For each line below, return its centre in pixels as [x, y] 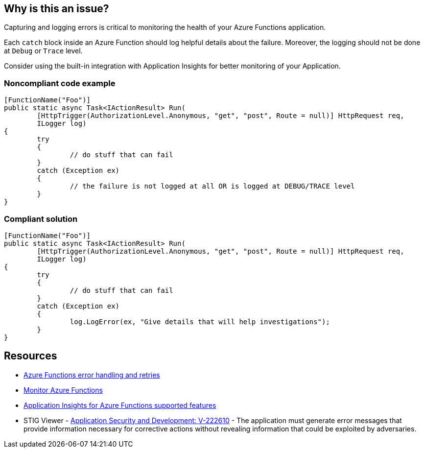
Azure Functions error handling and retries [92, 375]
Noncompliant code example [60, 83]
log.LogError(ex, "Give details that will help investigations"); [200, 321]
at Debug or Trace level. [43, 51]
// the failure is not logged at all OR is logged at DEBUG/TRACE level [212, 186]
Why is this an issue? [57, 9]
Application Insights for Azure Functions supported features [120, 405]
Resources [31, 356]
